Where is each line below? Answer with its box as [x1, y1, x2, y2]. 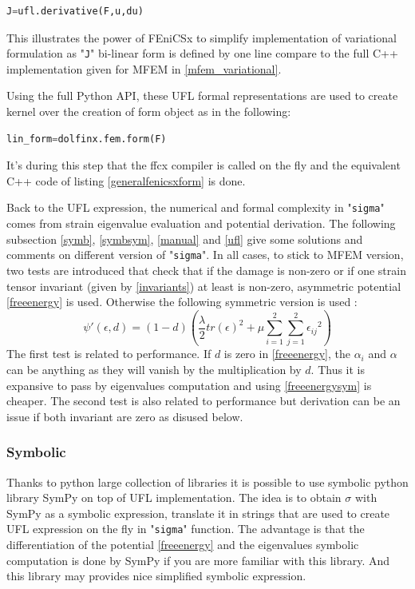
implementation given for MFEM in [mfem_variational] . [6, 60, 282, 77]
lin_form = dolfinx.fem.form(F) [6, 133, 167, 145]
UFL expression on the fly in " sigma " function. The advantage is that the [6, 520, 365, 537]
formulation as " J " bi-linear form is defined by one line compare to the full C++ [6, 45, 398, 62]
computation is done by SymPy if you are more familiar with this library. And [6, 551, 390, 568]
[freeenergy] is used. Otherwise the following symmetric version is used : [6, 293, 358, 310]
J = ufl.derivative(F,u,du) [6, 6, 144, 17]
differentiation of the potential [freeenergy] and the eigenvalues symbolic [6, 536, 359, 553]
